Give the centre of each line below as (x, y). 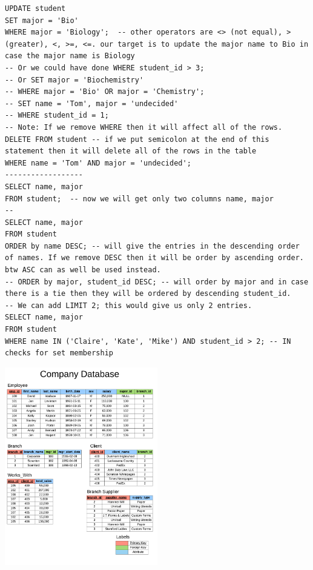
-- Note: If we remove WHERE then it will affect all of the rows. (144, 127)
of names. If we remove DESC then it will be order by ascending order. (154, 258)
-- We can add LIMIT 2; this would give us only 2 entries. (129, 305)
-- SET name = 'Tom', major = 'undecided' (92, 103)
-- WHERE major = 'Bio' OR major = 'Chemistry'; (105, 92)
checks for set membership (59, 353)
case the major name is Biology (70, 56)
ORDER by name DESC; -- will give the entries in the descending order (152, 246)
